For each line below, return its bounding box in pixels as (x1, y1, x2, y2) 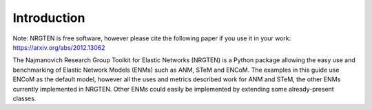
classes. (12, 94, 37, 102)
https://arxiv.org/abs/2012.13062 (12, 43, 105, 51)
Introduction (12, 10, 85, 25)
